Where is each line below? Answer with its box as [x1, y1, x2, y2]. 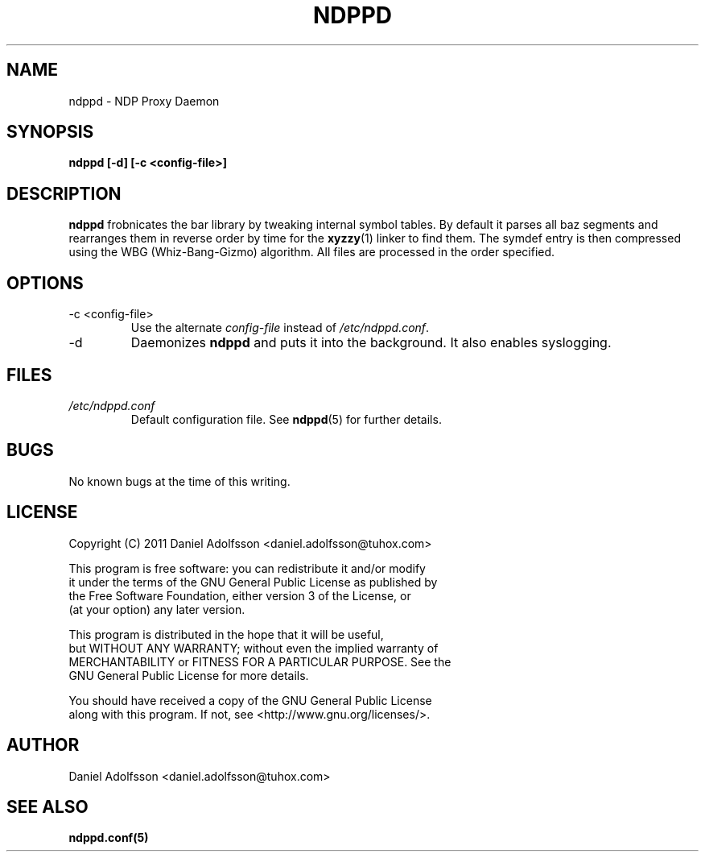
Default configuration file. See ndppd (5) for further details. [130, 412, 442, 426]
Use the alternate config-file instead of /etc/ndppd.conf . [130, 321, 430, 335]
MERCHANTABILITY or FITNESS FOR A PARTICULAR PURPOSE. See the [68, 654, 451, 669]
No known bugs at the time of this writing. [68, 474, 291, 488]
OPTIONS [6, 272, 84, 293]
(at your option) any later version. [68, 602, 245, 616]
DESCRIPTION [6, 183, 122, 204]
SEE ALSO [6, 796, 89, 817]
